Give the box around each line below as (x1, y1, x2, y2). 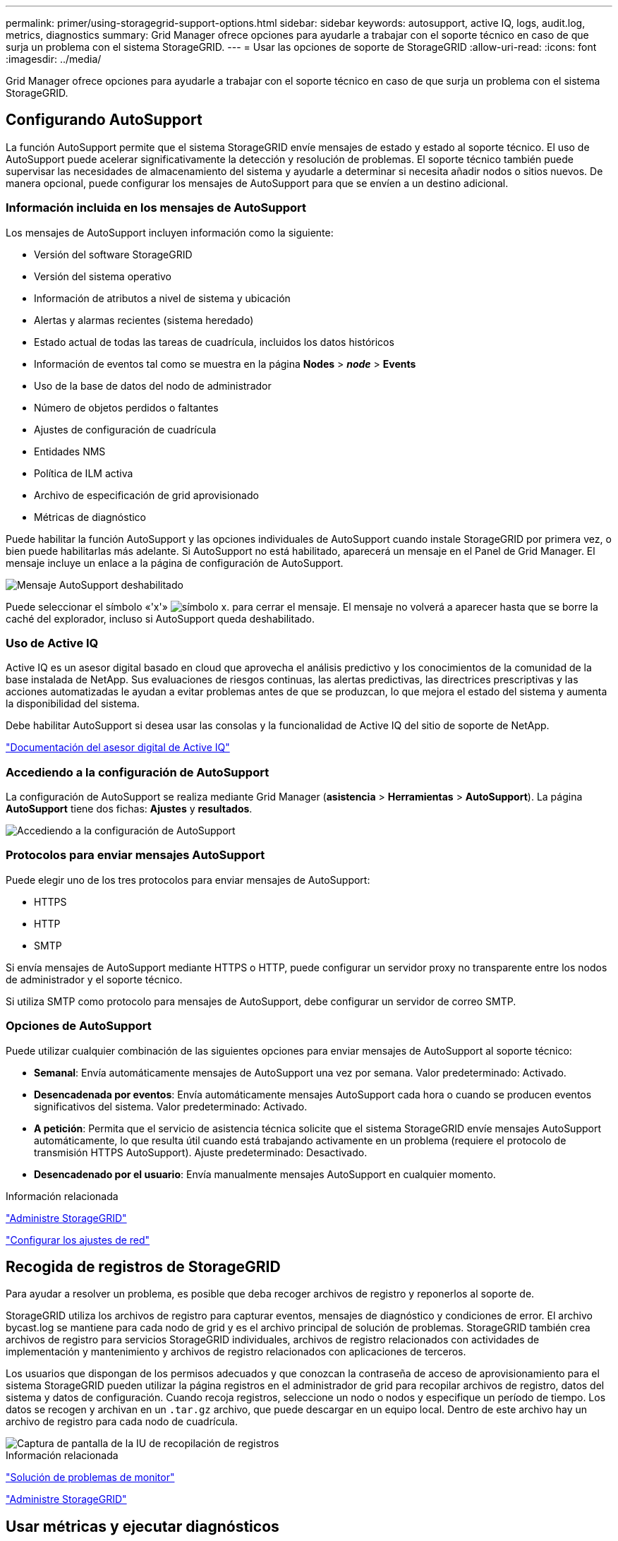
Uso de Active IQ (6, 635, 99, 650)
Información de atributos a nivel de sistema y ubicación (34, 292, 291, 304)
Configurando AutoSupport (6, 111, 202, 129)
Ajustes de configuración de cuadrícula (34, 423, 217, 436)
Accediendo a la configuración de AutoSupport (6, 764, 269, 779)
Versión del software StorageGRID (34, 248, 193, 260)
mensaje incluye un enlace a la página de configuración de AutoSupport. (6, 556, 344, 569)
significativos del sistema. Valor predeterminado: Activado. (34, 1100, 308, 1113)
